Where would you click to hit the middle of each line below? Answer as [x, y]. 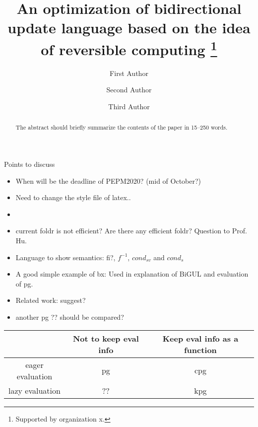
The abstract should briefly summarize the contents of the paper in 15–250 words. [122, 127]
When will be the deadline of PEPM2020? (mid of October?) [108, 180]
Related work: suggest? [51, 300]
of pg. [24, 283]
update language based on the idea [129, 28]
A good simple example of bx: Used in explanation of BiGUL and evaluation [132, 274]
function [200, 350]
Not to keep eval [106, 338]
